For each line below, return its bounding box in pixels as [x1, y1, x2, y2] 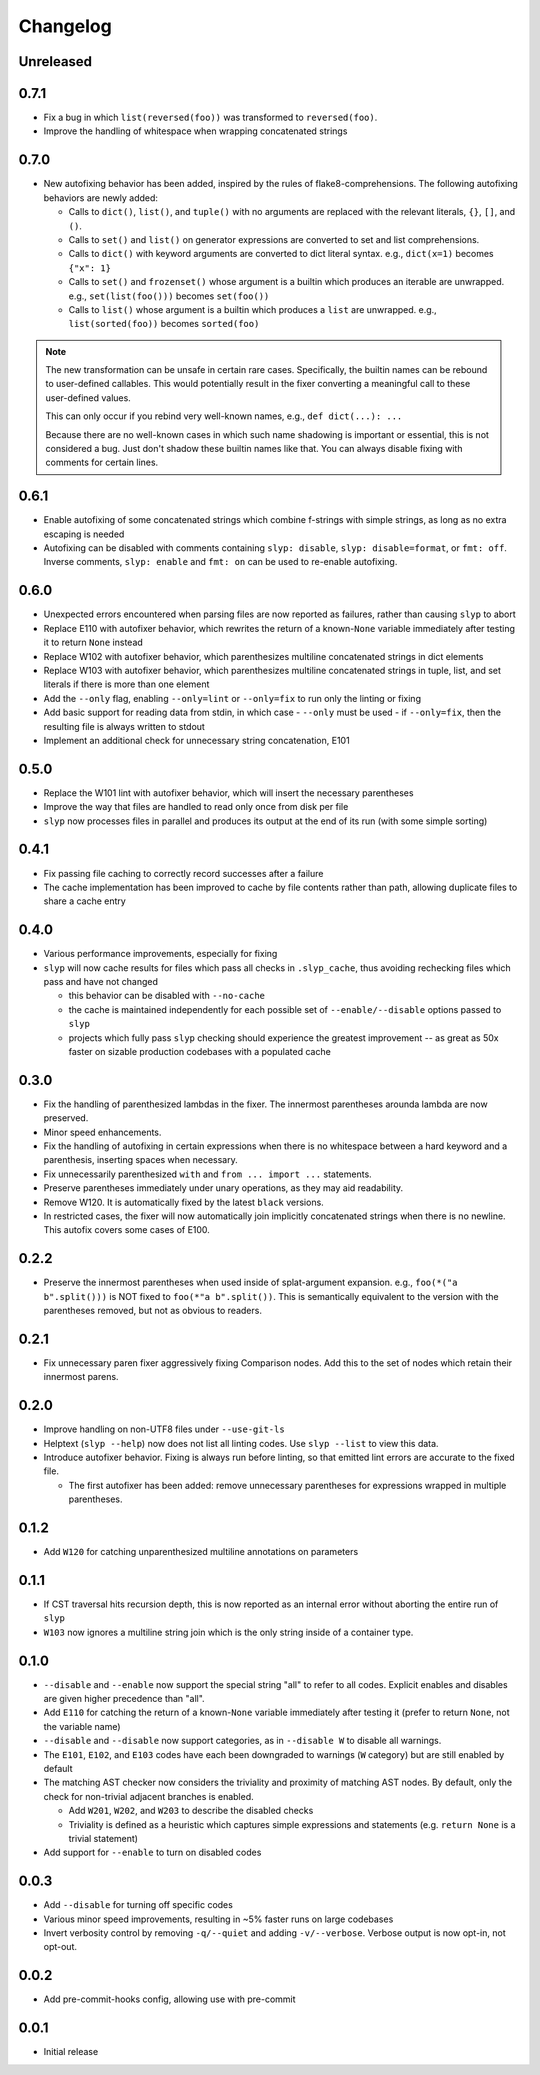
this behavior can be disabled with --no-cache [68, 990, 265, 1002]
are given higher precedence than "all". [43, 1693, 205, 1705]
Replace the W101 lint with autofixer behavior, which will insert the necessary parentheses [43, 786, 414, 799]
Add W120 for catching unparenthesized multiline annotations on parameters [43, 1546, 359, 1558]
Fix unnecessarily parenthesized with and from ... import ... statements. [43, 1168, 372, 1180]
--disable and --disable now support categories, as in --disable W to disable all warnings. [43, 1735, 442, 1747]
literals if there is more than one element [43, 678, 210, 690]
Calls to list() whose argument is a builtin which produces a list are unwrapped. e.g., [68, 303, 437, 315]
